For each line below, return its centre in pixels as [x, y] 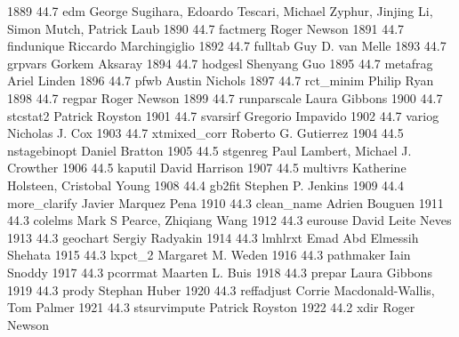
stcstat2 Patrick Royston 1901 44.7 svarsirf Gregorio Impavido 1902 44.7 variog [223, 115]
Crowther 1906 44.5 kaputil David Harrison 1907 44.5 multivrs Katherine [207, 168]
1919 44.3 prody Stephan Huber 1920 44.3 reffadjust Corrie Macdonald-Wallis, [221, 289]
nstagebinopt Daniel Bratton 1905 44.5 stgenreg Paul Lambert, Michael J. [209, 150]
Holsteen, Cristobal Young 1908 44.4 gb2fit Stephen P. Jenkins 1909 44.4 [205, 185]
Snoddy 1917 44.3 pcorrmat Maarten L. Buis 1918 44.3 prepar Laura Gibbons [220, 272]
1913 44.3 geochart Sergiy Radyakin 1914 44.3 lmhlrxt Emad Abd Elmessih [213, 237]
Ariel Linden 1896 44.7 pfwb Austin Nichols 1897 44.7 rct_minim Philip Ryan [221, 80]
